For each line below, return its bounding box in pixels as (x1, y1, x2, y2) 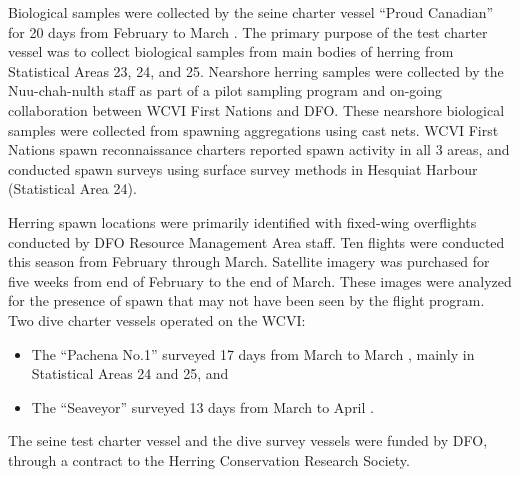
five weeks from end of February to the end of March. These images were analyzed (8, 270, 512, 291)
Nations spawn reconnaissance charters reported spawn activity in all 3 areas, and (8, 139, 510, 160)
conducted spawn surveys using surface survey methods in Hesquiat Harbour (8, 158, 478, 179)
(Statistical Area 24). (8, 178, 137, 199)
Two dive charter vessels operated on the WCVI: (8, 309, 306, 330)
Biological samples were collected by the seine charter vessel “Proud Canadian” (8, 2, 494, 22)
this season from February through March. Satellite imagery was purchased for (8, 251, 490, 272)
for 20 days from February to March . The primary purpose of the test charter (8, 21, 488, 42)
